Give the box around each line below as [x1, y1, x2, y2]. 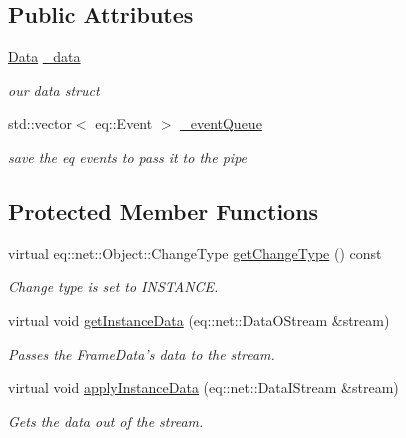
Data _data [8, 46, 81, 67]
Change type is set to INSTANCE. [8, 276, 219, 297]
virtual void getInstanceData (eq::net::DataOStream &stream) [8, 309, 390, 330]
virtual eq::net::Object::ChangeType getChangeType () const [8, 242, 382, 263]
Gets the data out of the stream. [8, 410, 204, 431]
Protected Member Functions [8, 195, 319, 226]
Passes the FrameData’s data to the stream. [8, 343, 275, 364]
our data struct [8, 79, 100, 100]
